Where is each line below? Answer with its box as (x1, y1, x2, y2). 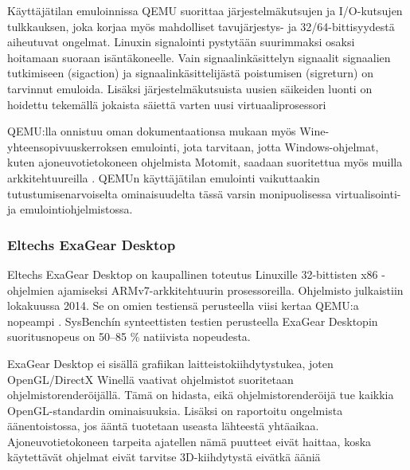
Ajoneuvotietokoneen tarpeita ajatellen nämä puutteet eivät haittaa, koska (7, 433, 372, 449)
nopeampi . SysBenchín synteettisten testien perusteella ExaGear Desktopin (7, 312, 378, 329)
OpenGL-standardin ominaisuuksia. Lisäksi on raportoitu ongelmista (7, 401, 343, 418)
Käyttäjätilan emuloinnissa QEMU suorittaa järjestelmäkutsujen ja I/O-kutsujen (7, 2, 403, 18)
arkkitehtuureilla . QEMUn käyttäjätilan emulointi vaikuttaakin (7, 169, 320, 186)
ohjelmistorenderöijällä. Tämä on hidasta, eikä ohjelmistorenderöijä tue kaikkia (7, 386, 394, 403)
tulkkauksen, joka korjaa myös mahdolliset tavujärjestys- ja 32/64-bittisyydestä (7, 18, 395, 34)
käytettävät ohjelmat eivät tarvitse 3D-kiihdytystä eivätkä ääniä (7, 448, 321, 465)
